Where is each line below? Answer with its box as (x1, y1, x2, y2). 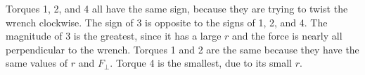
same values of (6, 56, 68, 70)
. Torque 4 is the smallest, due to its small (110, 56, 292, 70)
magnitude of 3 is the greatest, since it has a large (6, 28, 222, 43)
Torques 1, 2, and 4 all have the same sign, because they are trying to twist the (6, 1, 348, 15)
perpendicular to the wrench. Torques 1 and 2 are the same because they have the (6, 42, 359, 56)
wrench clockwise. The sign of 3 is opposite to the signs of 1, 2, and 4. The (6, 15, 328, 29)
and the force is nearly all (232, 28, 342, 43)
